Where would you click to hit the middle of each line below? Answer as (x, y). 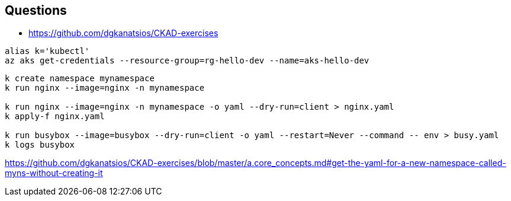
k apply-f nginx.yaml (55, 117)
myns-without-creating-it (54, 173)
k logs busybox (40, 145)
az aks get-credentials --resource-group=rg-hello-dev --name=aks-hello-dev (187, 61)
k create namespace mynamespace (80, 79)
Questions (36, 10)
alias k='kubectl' (47, 51)
